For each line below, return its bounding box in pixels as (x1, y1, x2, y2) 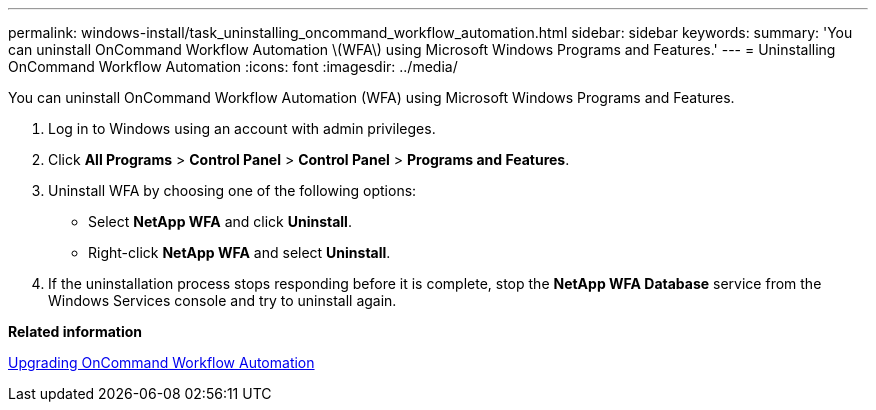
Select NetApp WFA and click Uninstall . (88, 213, 352, 230)
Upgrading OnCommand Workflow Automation (8, 354, 315, 371)
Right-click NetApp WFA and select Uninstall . (88, 244, 391, 261)
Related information (8, 323, 143, 340)
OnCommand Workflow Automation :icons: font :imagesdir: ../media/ (8, 58, 458, 75)
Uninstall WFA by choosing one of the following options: (48, 182, 417, 199)
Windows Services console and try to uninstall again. (48, 292, 397, 309)
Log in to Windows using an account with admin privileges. (48, 120, 436, 137)
